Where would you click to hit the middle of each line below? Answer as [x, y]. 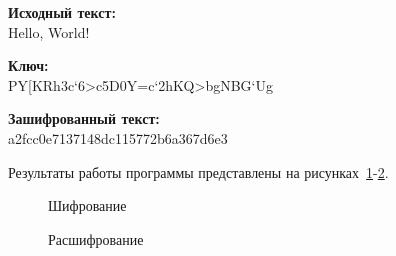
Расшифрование [96, 238]
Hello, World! [49, 31]
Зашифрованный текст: [84, 118]
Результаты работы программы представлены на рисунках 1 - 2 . [198, 171]
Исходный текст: [62, 12]
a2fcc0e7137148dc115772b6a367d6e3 [118, 137]
